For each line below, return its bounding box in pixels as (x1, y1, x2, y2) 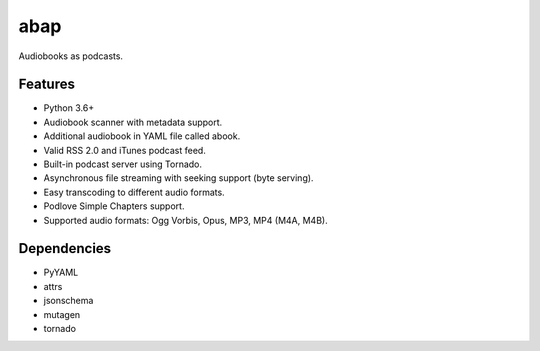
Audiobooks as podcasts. (18, 50, 124, 62)
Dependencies (18, 240, 112, 257)
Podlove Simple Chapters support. (43, 200, 185, 212)
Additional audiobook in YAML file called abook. (43, 130, 241, 142)
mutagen (43, 308, 81, 320)
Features (18, 76, 75, 93)
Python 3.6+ (43, 102, 95, 114)
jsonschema (43, 295, 94, 307)
